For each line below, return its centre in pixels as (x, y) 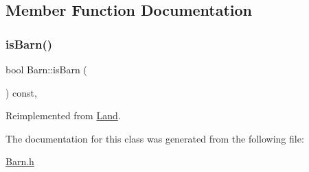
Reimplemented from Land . (63, 115)
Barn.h (20, 161)
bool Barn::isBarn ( (46, 69)
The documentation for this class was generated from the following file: (155, 138)
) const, (21, 92)
